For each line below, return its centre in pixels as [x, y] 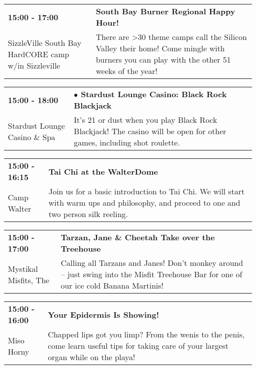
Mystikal [23, 268]
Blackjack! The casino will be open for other [150, 131]
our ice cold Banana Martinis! [112, 285]
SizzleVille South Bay [45, 42]
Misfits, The [29, 280]
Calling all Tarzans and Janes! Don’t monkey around [152, 263]
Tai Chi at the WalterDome [103, 171]
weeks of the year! [127, 71]
